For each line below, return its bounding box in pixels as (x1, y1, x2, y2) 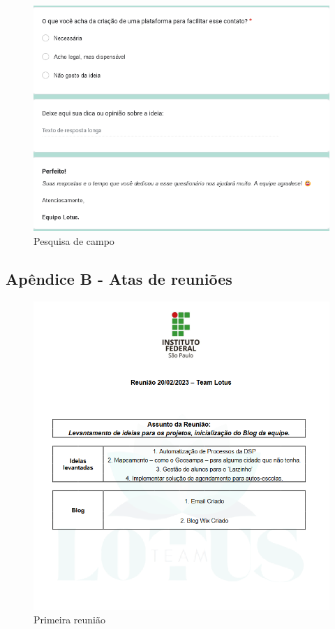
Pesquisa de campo (33, 234, 114, 248)
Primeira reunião (33, 612, 105, 627)
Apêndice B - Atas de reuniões (6, 268, 232, 290)
